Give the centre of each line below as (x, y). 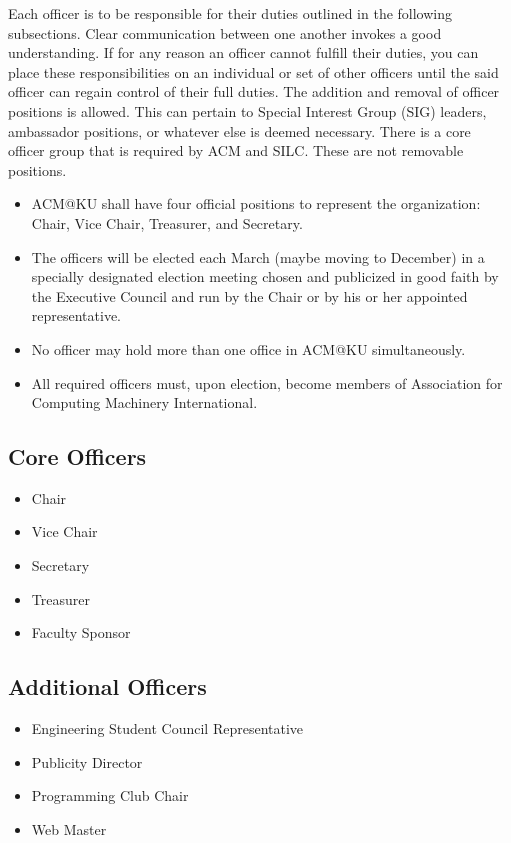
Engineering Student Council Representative (167, 728)
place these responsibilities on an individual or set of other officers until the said (253, 71)
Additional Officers (107, 686)
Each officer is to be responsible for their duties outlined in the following (230, 13)
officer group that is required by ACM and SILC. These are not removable (236, 150)
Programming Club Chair (110, 795)
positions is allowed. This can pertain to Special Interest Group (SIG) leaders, (247, 110)
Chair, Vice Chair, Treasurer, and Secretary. (167, 222)
